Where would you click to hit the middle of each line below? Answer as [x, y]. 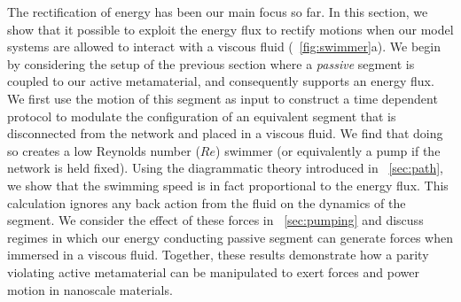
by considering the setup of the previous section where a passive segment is [211, 63]
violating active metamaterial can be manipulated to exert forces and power [213, 271]
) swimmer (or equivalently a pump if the [328, 150]
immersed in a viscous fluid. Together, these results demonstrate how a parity [218, 255]
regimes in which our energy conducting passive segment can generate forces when [230, 237]
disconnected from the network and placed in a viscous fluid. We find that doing [225, 133]
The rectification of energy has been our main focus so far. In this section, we [218, 12]
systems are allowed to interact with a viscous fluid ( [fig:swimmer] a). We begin [224, 46]
